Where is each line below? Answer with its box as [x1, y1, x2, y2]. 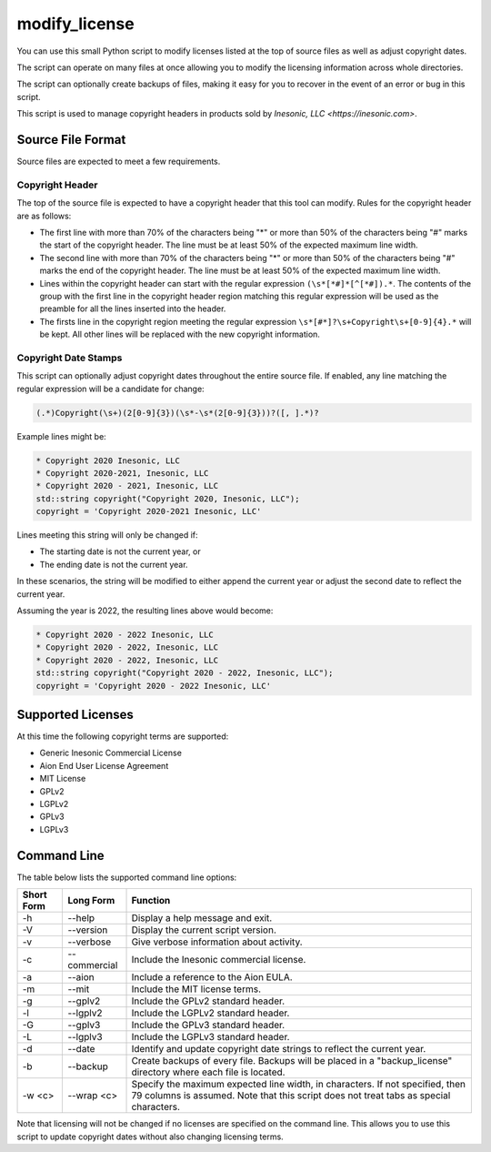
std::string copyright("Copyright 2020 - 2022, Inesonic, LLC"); [35, 668, 334, 678]
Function [131, 894, 171, 907]
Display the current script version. [131, 924, 277, 936]
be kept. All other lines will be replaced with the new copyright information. [39, 328, 320, 340]
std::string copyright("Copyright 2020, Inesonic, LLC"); [35, 493, 300, 504]
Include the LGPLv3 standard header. [131, 1031, 290, 1044]
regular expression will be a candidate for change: [16, 383, 205, 394]
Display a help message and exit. [131, 912, 273, 925]
